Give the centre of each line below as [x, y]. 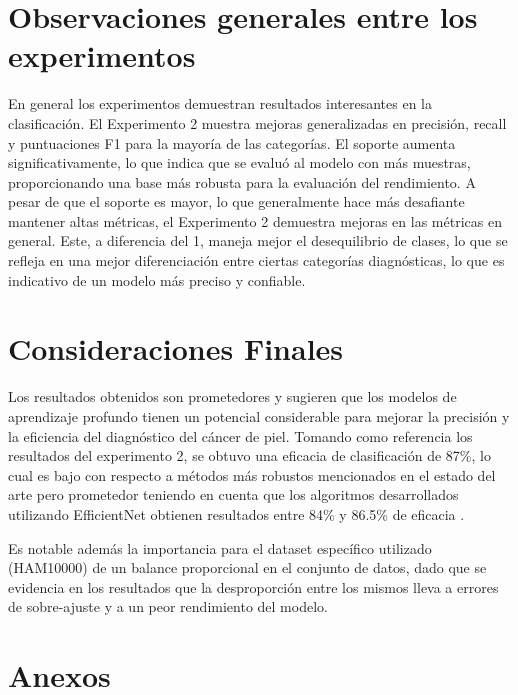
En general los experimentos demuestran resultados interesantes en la [220, 103]
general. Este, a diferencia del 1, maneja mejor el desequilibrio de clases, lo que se [258, 240]
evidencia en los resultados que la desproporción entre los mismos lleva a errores [253, 586]
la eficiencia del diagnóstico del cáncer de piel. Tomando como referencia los [240, 435]
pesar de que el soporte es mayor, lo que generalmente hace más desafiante [236, 201]
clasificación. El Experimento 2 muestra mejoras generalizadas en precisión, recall [257, 122]
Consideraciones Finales [176, 348]
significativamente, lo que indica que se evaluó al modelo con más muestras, [239, 162]
